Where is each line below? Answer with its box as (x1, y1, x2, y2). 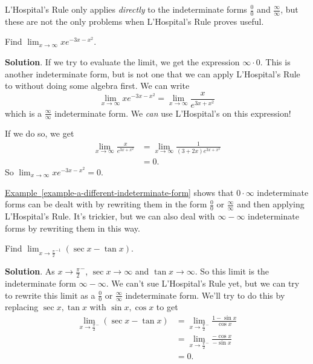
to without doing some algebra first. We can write (5, 79, 190, 92)
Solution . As (5, 265, 55, 278)
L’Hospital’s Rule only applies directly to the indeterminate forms (5, 3, 247, 15)
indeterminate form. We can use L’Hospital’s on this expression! (54, 106, 291, 119)
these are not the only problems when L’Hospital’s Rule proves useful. (5, 15, 264, 27)
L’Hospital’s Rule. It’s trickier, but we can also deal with (5, 210, 215, 223)
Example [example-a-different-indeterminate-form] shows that (5, 186, 234, 198)
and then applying (237, 198, 305, 210)
